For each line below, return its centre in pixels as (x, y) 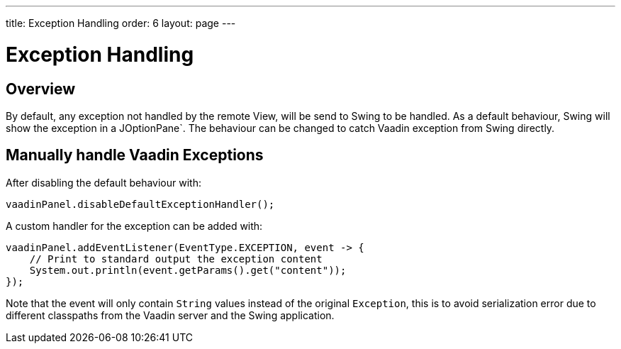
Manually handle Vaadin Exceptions (135, 155)
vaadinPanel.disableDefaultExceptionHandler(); (140, 204)
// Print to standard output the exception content (176, 259)
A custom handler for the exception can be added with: (134, 226)
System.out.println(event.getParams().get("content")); (188, 270)
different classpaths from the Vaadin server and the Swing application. (170, 315)
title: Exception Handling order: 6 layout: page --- (121, 23)
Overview (41, 89)
